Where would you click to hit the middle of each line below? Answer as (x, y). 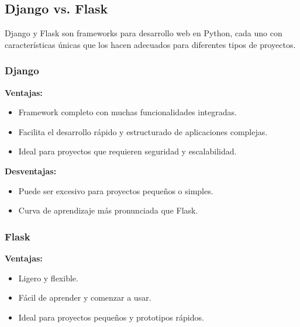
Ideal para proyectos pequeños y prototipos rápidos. (111, 317)
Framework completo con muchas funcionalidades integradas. (127, 112)
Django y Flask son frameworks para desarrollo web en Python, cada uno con (144, 33)
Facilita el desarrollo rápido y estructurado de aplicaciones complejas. (143, 131)
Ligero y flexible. (48, 278)
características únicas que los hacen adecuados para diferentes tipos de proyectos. (150, 44)
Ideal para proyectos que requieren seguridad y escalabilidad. (127, 151)
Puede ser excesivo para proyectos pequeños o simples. (116, 190)
